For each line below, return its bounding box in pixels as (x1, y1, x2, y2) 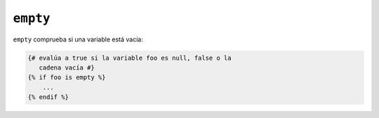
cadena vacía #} (39, 63, 95, 72)
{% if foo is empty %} (27, 74, 106, 81)
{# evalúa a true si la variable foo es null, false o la (27, 53, 232, 62)
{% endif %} (27, 93, 69, 101)
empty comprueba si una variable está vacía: (13, 35, 143, 44)
